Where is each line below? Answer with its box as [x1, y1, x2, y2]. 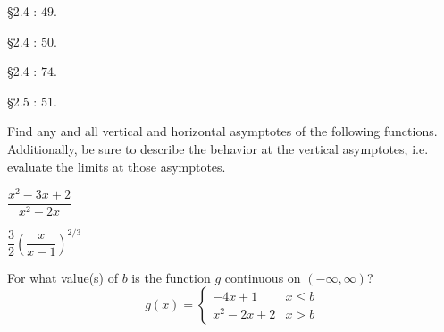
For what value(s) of [7, 268, 118, 286]
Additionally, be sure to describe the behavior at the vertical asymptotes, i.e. [7, 139, 429, 157]
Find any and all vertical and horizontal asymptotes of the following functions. [7, 122, 438, 140]
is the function [131, 268, 211, 286]
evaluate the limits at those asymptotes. [7, 157, 226, 175]
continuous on [224, 268, 301, 286]
